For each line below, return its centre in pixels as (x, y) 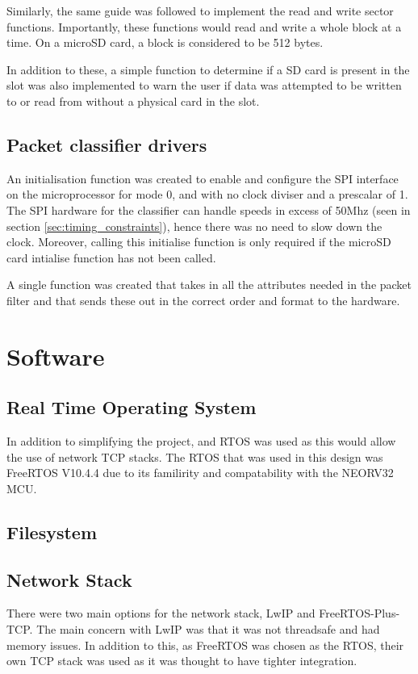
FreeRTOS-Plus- (359, 613)
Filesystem (52, 532)
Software (56, 356)
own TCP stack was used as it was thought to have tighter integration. (182, 661)
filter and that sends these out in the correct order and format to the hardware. (203, 300)
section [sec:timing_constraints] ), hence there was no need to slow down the (194, 226)
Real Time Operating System (132, 407)
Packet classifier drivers (107, 144)
